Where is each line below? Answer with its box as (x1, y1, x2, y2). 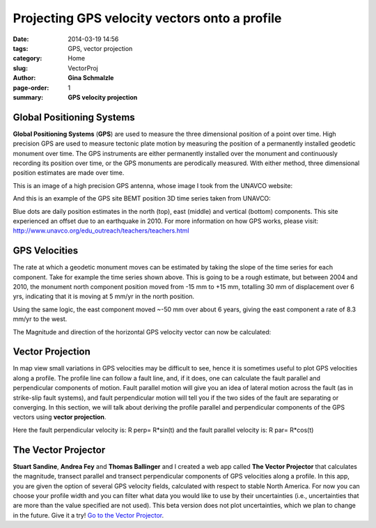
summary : (13, 93, 44, 101)
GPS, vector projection (68, 44, 133, 52)
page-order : (13, 84, 49, 92)
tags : (13, 44, 29, 52)
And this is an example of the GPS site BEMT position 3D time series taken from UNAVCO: (13, 194, 271, 203)
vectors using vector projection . (13, 413, 107, 421)
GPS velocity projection (68, 93, 138, 101)
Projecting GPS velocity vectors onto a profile (13, 10, 282, 26)
